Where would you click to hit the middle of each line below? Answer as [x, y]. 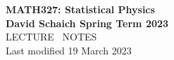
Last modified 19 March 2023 [69, 50]
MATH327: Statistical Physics [80, 9]
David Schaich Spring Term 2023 [87, 23]
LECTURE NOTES [51, 37]
